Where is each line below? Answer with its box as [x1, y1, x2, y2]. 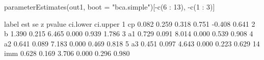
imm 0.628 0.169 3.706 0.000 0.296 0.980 [4, 48, 130, 58]
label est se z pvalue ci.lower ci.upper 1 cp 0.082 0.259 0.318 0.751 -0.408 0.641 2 [4, 18, 255, 29]
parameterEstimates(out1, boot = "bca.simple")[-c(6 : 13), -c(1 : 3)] [4, 2, 215, 12]
